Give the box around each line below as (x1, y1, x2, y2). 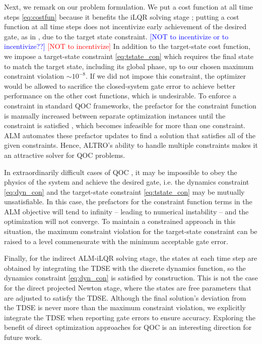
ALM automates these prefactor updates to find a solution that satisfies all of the (4, 130, 255, 140)
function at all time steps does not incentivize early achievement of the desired (4, 21, 247, 32)
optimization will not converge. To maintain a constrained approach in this (4, 216, 236, 226)
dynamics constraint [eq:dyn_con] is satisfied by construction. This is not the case (4, 272, 258, 283)
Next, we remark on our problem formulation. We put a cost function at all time (4, 2, 253, 12)
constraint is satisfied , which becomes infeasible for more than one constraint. (4, 120, 246, 131)
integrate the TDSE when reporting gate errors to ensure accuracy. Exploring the (4, 312, 255, 322)
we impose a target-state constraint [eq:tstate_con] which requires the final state (4, 50, 253, 61)
